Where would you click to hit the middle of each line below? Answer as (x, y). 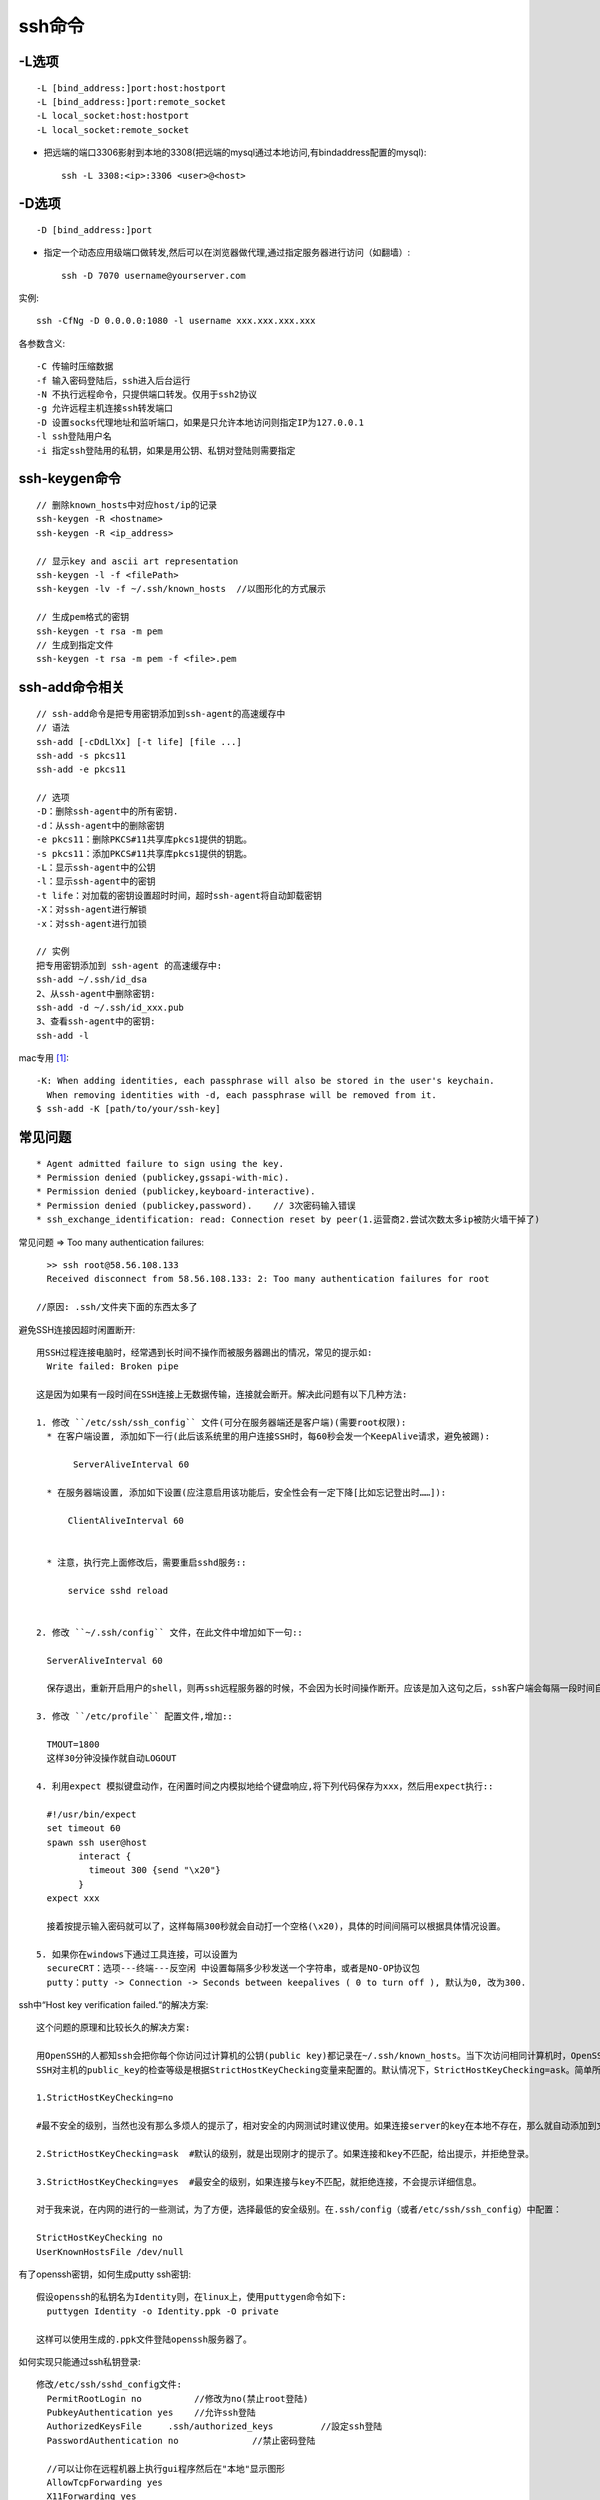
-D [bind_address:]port (94, 229)
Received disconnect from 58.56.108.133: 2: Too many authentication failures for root (268, 1279)
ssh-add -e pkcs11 (81, 769)
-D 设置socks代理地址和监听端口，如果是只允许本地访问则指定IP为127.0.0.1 (200, 422)
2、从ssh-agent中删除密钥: (96, 993)
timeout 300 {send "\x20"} (155, 1870)
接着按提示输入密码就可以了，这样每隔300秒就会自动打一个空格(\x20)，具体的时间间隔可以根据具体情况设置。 (276, 1926)
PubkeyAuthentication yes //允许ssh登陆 (151, 2413)
